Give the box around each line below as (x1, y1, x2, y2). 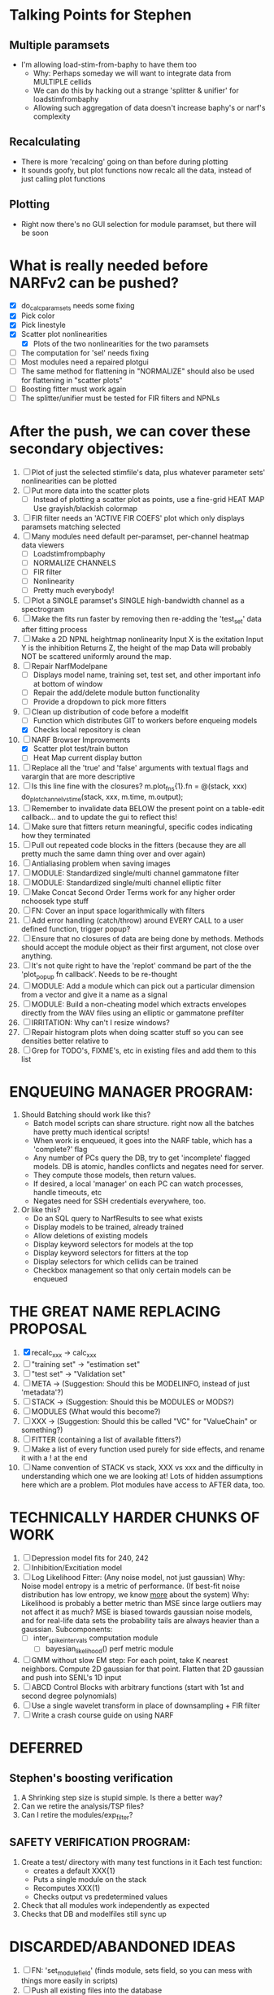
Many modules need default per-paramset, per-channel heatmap (31, 531, 250, 541)
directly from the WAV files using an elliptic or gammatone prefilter (20, 1007, 245, 1018)
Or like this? (20, 1204, 61, 1214)
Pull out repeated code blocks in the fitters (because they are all (31, 840, 246, 850)
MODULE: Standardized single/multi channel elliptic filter (31, 878, 222, 888)
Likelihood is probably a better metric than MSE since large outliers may (20, 1599, 263, 1609)
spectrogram (20, 605, 64, 614)
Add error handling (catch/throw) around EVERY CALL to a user (31, 915, 244, 925)
